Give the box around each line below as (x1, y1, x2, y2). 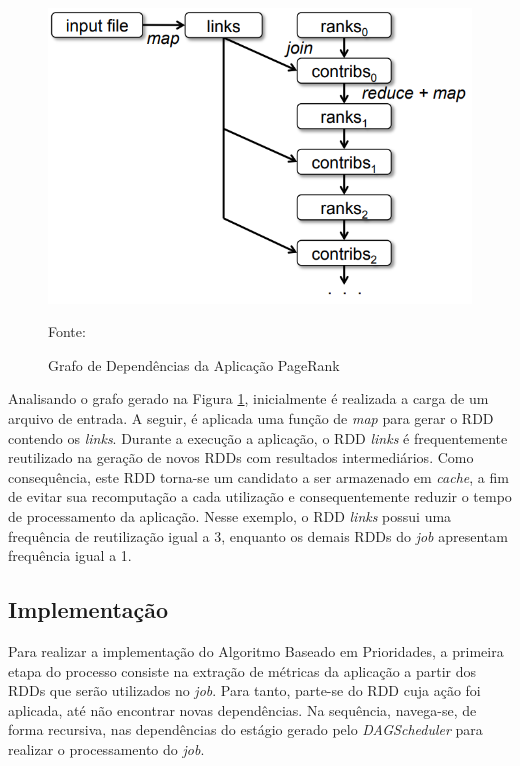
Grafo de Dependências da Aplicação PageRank (48, 354, 340, 375)
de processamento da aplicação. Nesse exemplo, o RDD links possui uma (8, 506, 452, 527)
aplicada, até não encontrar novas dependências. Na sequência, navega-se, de (8, 699, 477, 720)
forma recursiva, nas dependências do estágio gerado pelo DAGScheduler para (8, 719, 483, 740)
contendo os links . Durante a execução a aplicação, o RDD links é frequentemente (8, 427, 508, 448)
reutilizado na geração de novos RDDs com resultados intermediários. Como (8, 447, 474, 468)
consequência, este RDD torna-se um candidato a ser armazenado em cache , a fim (8, 466, 509, 487)
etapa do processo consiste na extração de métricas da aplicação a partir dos (8, 660, 477, 681)
